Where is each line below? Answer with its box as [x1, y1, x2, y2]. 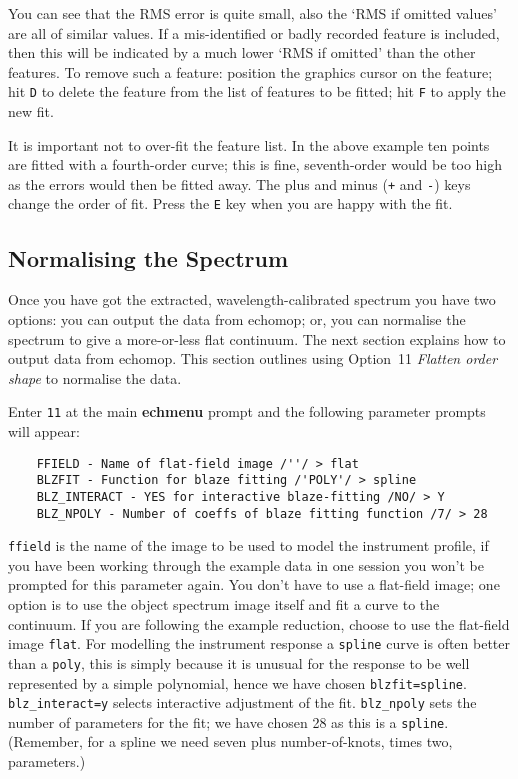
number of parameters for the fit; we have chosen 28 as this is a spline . [8, 711, 449, 732]
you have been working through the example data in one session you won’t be [8, 554, 484, 575]
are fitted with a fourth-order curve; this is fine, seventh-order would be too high [8, 154, 503, 175]
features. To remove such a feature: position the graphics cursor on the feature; [8, 61, 493, 82]
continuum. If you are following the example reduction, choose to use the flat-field [8, 613, 510, 634]
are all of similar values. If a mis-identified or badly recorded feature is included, [8, 22, 500, 43]
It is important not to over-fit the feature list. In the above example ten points [8, 134, 490, 155]
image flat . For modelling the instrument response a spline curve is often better [8, 633, 511, 654]
